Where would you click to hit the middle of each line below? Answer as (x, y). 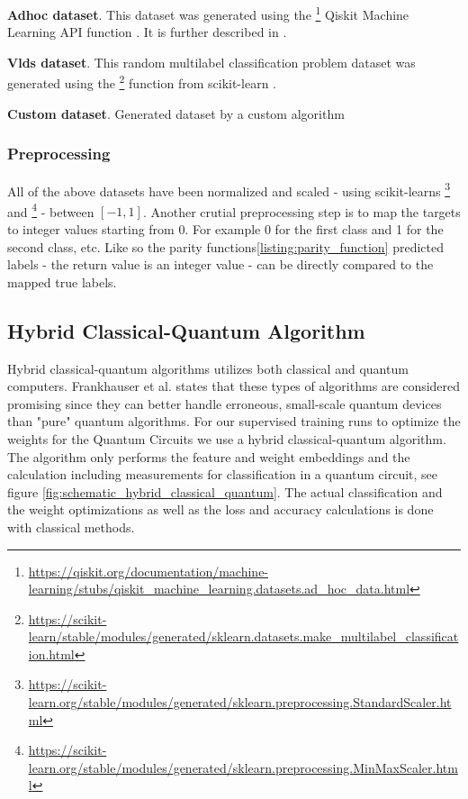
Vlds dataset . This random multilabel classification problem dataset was (211, 62)
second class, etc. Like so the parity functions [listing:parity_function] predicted (225, 246)
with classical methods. (71, 527)
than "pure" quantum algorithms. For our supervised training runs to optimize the (234, 421)
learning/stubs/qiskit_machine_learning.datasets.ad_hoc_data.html (219, 589)
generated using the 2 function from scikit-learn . (142, 82)
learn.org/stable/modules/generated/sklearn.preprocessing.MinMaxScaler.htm (243, 767)
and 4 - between (51, 210)
